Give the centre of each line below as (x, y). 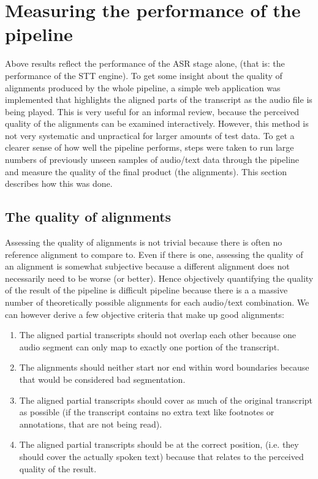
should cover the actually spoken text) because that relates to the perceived (161, 456)
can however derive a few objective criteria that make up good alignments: (145, 314)
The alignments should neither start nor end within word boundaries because (164, 367)
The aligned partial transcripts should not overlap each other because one (158, 335)
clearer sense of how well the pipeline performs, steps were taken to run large (150, 147)
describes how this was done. (59, 183)
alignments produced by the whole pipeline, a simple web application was (143, 87)
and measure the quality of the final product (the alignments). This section (146, 171)
